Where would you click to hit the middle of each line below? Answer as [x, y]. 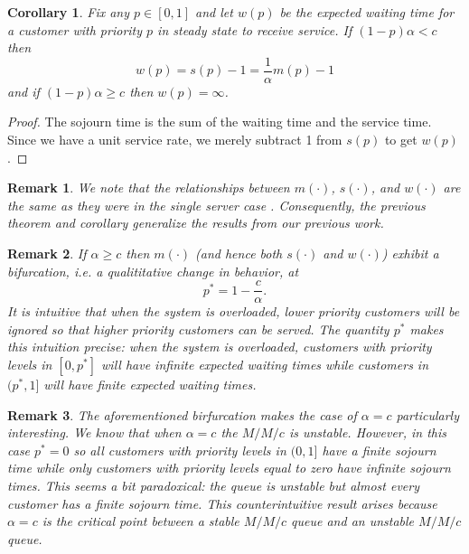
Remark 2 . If [47, 253]
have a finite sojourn [379, 450]
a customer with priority [75, 29]
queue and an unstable [353, 521]
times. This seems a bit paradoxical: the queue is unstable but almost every [213, 485]
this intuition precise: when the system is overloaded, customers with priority [220, 347]
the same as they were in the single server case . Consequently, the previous [216, 205]
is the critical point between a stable [141, 521]
